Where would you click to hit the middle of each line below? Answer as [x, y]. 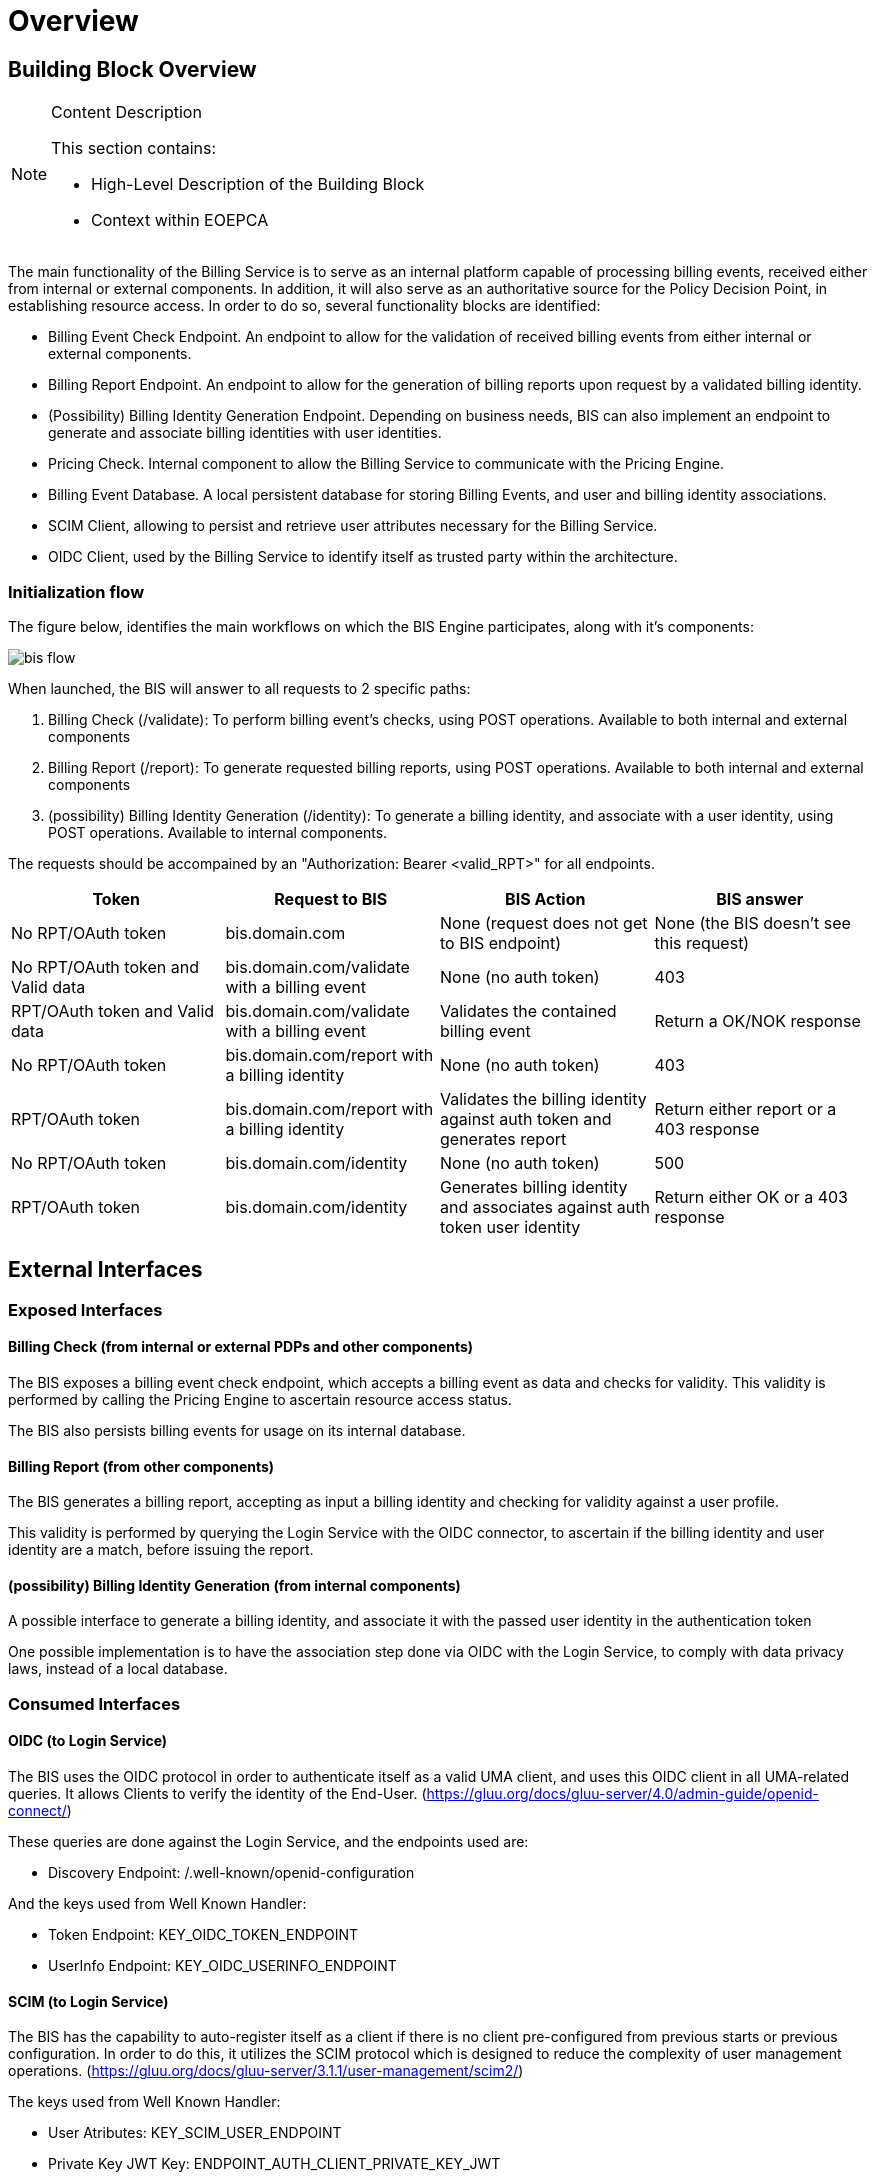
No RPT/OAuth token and [105, 966]
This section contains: [134, 148]
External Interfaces [105, 1270]
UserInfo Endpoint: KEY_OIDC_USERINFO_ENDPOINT [222, 1966]
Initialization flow [76, 591]
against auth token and [526, 1118]
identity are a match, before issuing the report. [161, 1550]
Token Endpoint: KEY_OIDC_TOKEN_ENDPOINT [203, 1935]
